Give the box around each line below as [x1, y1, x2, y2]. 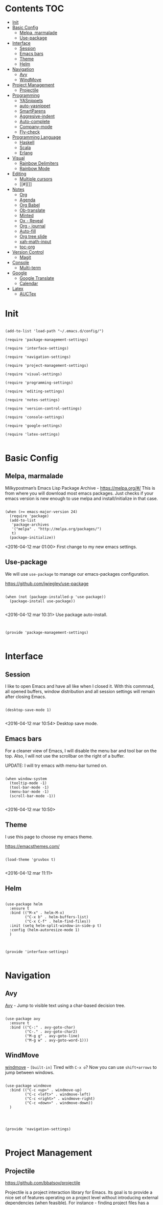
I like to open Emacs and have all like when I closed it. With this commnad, [5, 683, 155, 689]
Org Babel [19, 202, 40, 208]
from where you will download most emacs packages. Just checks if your [5, 490, 154, 496]
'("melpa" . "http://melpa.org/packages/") [11, 527, 102, 531]
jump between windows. [5, 1069, 55, 1075]
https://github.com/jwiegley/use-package [5, 581, 89, 587]
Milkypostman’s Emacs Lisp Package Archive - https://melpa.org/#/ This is [5, 485, 156, 491]
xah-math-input [19, 238, 51, 244]
